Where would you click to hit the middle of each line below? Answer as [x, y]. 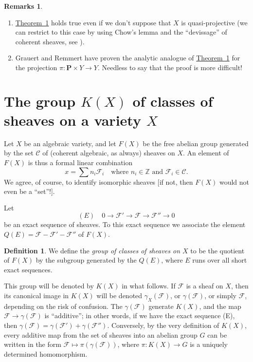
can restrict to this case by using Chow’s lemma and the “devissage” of [121, 32]
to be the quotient [217, 250]
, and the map [220, 306]
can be [217, 334]
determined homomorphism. [46, 353]
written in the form [33, 344]
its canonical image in [36, 295]
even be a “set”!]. [29, 191]
